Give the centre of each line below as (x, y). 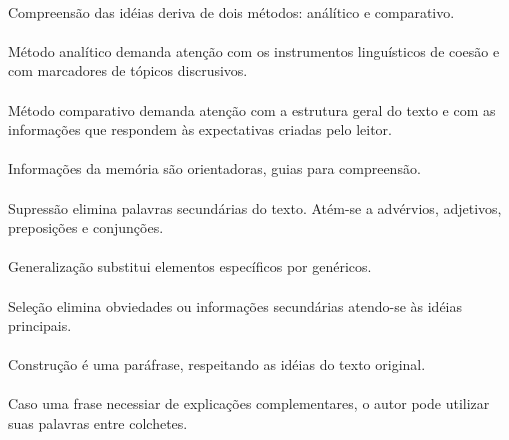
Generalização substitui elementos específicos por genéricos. (190, 266)
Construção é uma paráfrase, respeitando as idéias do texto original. (217, 364)
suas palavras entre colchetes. (98, 423)
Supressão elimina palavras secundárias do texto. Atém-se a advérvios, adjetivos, (255, 207)
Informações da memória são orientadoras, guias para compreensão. (214, 168)
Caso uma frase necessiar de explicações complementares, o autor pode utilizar (249, 403)
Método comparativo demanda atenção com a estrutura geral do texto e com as (252, 109)
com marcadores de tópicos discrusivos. (128, 70)
